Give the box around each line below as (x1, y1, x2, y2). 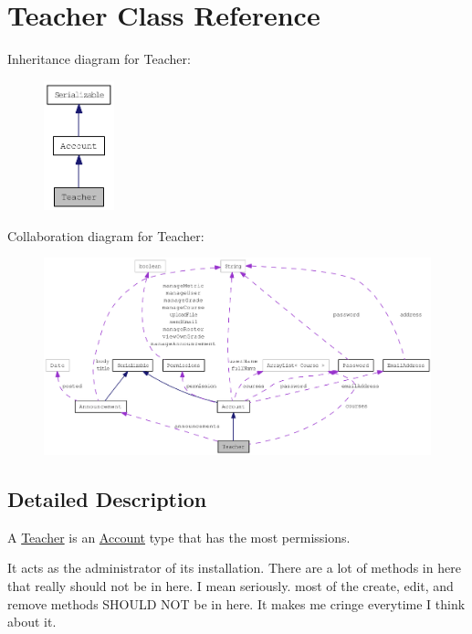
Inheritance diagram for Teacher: (7, 49, 191, 69)
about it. (7, 612, 57, 631)
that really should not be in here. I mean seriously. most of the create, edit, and (7, 576, 454, 596)
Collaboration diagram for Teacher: (7, 226, 205, 245)
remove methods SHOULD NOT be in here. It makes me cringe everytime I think (7, 594, 466, 613)
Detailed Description (7, 485, 207, 513)
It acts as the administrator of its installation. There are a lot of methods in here (7, 558, 461, 577)
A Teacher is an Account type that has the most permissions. (7, 527, 351, 546)
